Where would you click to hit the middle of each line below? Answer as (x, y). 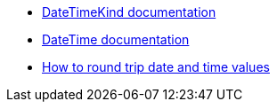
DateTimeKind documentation (129, 12)
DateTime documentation (116, 39)
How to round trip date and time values (156, 67)
